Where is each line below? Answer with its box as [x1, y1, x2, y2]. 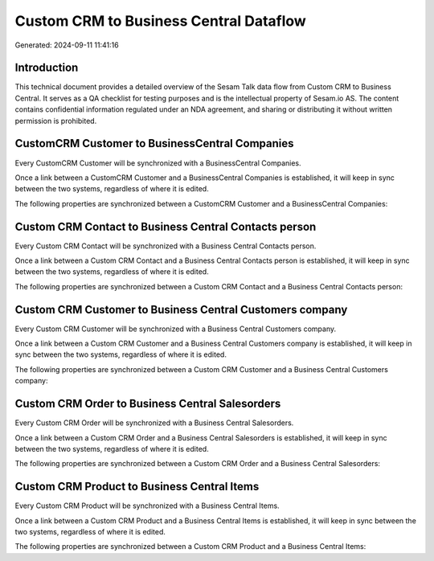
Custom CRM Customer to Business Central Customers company [14, 302, 348, 317]
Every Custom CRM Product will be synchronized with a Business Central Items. [14, 501, 280, 510]
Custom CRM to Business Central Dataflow [14, 12, 307, 30]
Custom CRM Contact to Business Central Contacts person [14, 219, 317, 233]
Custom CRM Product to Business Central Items [14, 480, 260, 493]
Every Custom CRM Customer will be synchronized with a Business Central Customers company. [14, 324, 337, 334]
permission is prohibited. [14, 116, 97, 125]
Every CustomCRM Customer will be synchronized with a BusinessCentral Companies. [14, 158, 301, 168]
